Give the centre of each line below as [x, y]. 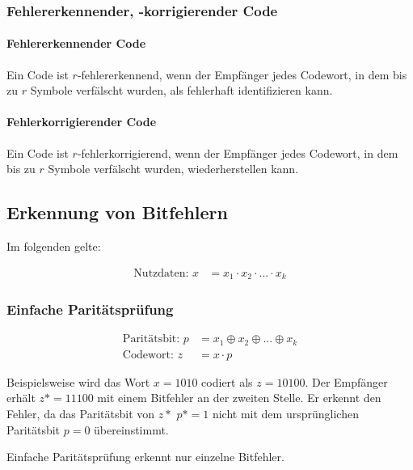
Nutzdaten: [161, 273]
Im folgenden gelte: [54, 246]
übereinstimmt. [131, 429]
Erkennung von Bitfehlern [117, 212]
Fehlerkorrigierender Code [82, 122]
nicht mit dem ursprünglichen [285, 414]
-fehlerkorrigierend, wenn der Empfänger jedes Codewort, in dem [238, 152]
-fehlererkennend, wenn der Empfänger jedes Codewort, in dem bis [242, 74]
